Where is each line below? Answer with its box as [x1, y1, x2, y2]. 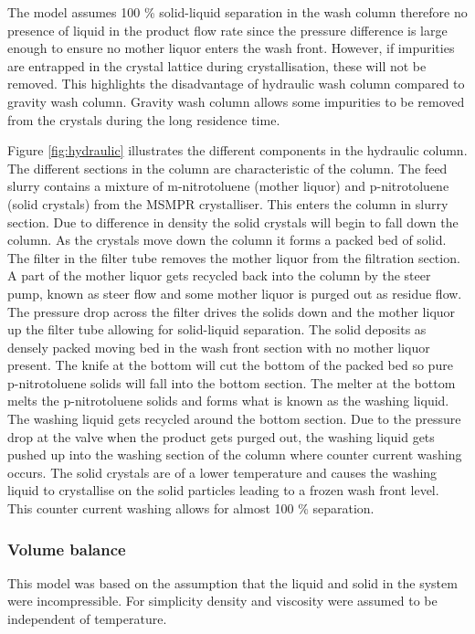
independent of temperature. [7, 609, 167, 629]
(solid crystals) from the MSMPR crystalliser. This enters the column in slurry [7, 194, 449, 213]
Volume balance [7, 537, 126, 560]
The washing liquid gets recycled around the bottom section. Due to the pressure [7, 409, 461, 428]
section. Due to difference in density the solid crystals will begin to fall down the [7, 212, 459, 231]
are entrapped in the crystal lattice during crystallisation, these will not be [7, 56, 427, 75]
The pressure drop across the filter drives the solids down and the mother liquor [7, 301, 456, 321]
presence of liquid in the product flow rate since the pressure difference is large [7, 20, 448, 39]
